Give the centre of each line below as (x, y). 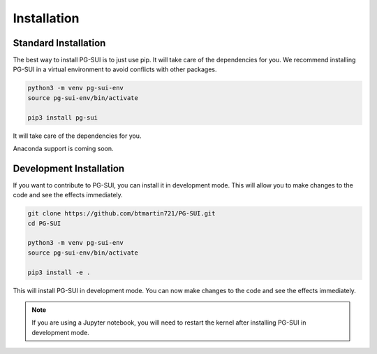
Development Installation (69, 168)
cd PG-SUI (44, 223)
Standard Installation (59, 43)
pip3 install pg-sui (62, 118)
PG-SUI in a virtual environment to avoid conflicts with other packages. (115, 69)
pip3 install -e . (59, 272)
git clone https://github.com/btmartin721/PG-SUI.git (121, 214)
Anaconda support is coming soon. (64, 148)
